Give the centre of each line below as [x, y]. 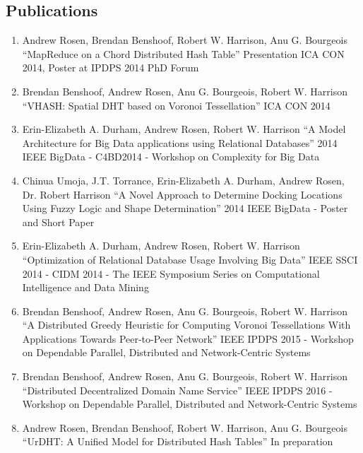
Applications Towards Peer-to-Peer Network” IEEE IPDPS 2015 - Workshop [188, 338]
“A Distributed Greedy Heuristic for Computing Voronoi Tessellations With [186, 325]
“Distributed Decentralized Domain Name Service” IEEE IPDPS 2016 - [177, 390]
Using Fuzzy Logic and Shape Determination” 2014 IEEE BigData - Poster [185, 208]
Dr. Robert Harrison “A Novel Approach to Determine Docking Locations [182, 194]
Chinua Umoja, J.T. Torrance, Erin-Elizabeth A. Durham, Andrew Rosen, [183, 180]
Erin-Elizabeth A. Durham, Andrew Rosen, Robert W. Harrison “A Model [184, 129]
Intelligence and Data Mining [85, 287]
